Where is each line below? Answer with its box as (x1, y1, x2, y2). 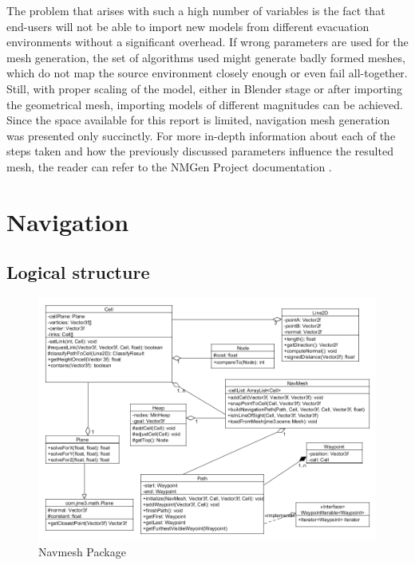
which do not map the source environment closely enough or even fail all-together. (6, 65, 408, 81)
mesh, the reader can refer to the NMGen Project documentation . (6, 158, 332, 175)
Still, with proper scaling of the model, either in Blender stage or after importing (6, 80, 403, 96)
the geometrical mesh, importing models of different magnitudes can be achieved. (6, 96, 403, 112)
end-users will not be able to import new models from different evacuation (6, 18, 370, 34)
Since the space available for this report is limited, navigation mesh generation (6, 112, 390, 128)
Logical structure (6, 260, 150, 284)
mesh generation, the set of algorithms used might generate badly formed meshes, (6, 49, 405, 65)
